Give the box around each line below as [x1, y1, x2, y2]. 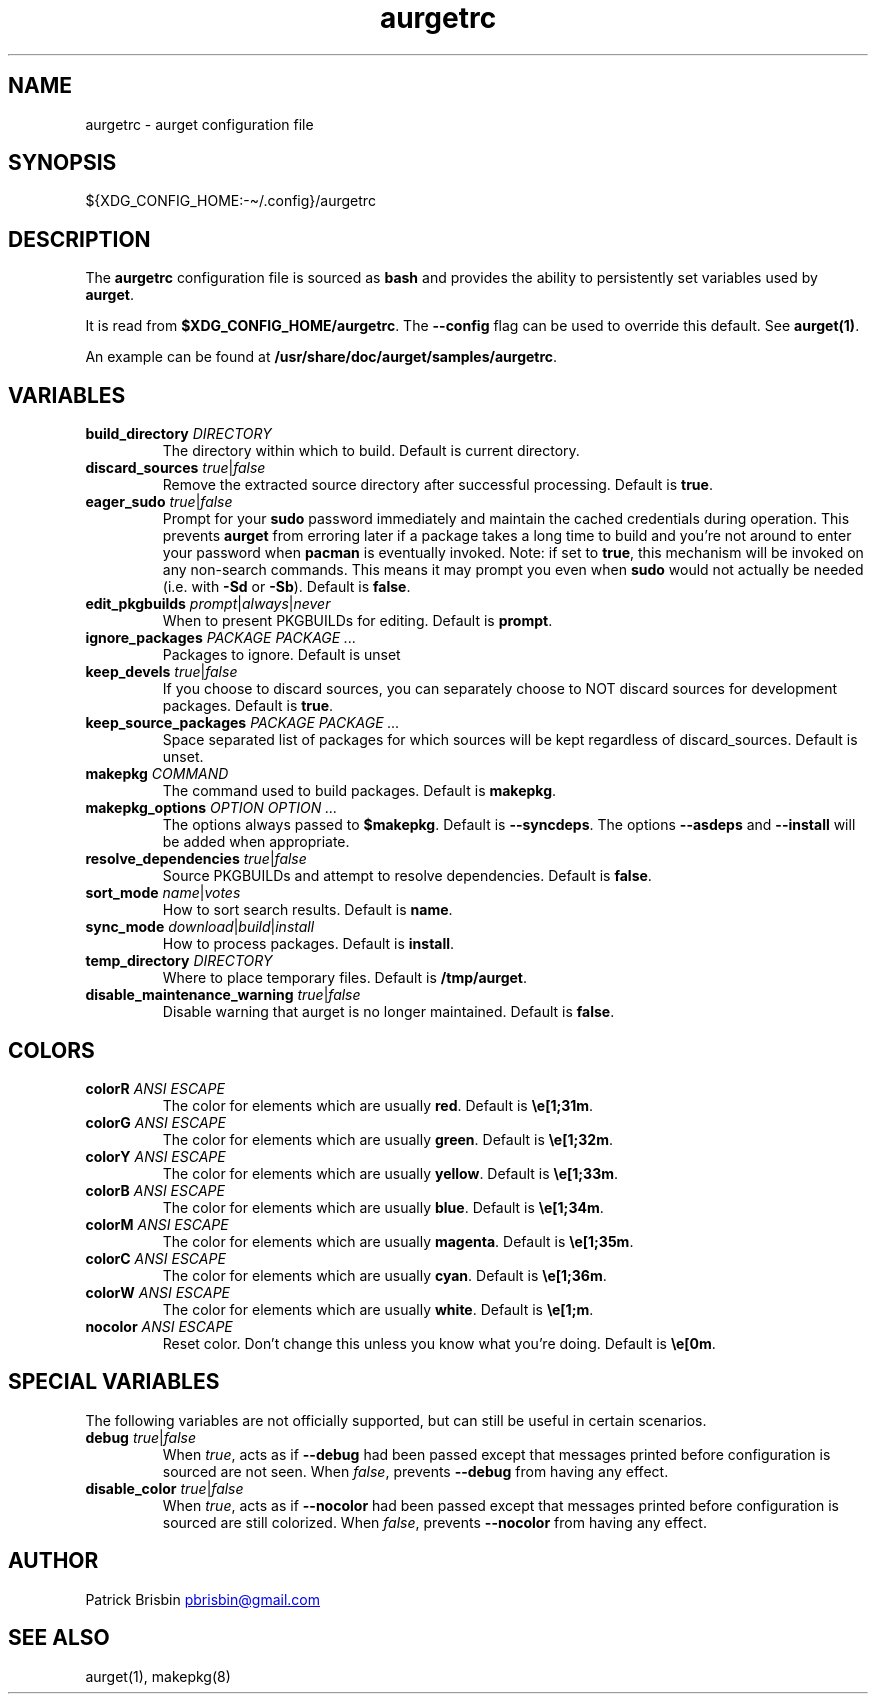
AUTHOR [8, 1548, 99, 1574]
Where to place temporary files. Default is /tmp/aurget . [162, 969, 527, 987]
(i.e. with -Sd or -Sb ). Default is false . [162, 578, 411, 596]
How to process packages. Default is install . [162, 935, 455, 953]
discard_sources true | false [85, 459, 266, 477]
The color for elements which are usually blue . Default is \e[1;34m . [162, 1198, 604, 1216]
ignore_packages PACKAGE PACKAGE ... [85, 629, 357, 647]
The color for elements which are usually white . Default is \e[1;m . [162, 1300, 594, 1318]
